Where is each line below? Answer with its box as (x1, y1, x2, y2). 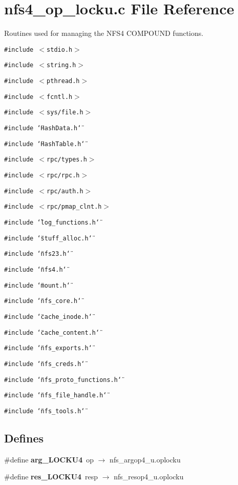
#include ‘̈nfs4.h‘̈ (4, 266, 67, 273)
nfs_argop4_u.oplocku (110, 454, 181, 464)
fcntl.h (47, 93, 73, 100)
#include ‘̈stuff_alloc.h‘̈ (4, 234, 92, 242)
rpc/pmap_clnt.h (47, 203, 102, 211)
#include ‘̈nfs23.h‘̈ (4, 250, 70, 258)
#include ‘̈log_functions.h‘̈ (4, 218, 100, 226)
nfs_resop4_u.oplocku (114, 471, 184, 482)
